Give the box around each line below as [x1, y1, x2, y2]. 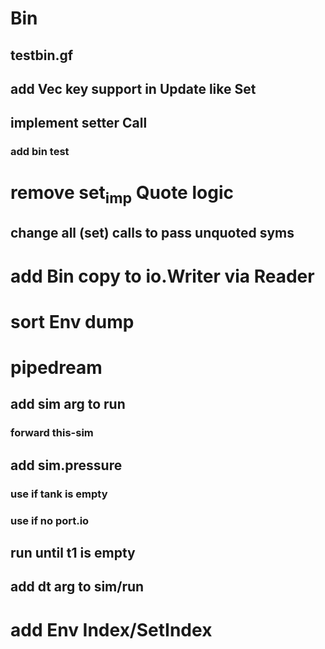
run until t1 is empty [10, 544, 136, 561]
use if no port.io [10, 513, 90, 527]
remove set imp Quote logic [10, 182, 234, 208]
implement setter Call [10, 115, 148, 132]
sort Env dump [10, 310, 135, 333]
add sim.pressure [10, 457, 123, 474]
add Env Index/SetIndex [10, 618, 213, 641]
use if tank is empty [10, 487, 108, 501]
